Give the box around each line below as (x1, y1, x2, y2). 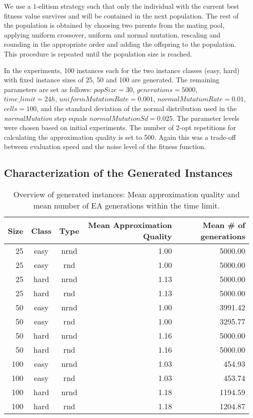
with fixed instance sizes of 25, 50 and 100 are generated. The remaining (4, 75, 219, 85)
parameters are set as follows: (4, 84, 92, 94)
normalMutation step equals (4, 113, 88, 123)
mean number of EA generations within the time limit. (33, 200, 220, 211)
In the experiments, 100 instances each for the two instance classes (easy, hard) (4, 65, 240, 75)
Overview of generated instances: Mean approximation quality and (13, 189, 240, 200)
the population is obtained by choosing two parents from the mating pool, (4, 20, 225, 30)
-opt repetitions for (179, 122, 236, 133)
